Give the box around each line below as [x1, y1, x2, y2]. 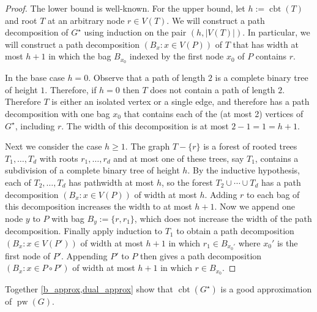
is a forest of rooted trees [203, 140, 297, 153]
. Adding [204, 188, 237, 200]
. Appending [61, 249, 108, 262]
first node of [5, 249, 51, 262]
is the [277, 236, 298, 249]
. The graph [125, 140, 170, 153]
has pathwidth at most [69, 175, 154, 188]
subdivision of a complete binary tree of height [5, 164, 180, 177]
